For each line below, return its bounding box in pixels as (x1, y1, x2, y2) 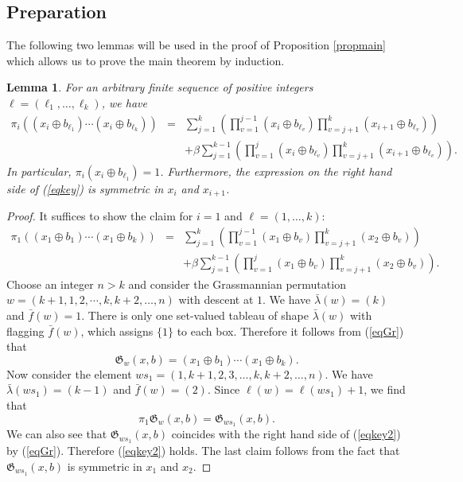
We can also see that (6, 426, 107, 442)
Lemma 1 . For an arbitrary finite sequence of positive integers (6, 79, 313, 95)
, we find (364, 381, 406, 398)
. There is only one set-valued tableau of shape (81, 306, 309, 323)
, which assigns (80, 322, 154, 339)
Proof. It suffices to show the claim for (6, 208, 193, 224)
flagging (6, 322, 45, 339)
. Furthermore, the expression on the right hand (160, 162, 392, 179)
